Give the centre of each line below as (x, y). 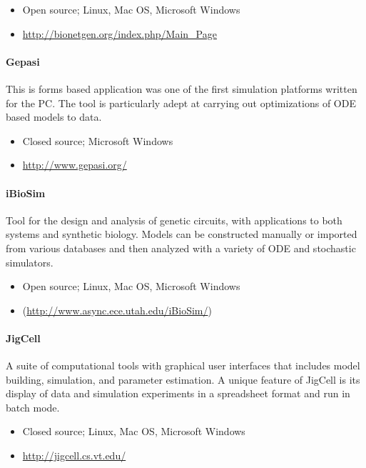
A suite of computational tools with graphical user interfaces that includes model (183, 365)
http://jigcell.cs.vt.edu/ (74, 455)
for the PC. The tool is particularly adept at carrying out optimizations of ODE (181, 103)
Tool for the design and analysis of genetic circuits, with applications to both (174, 220)
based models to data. (54, 117)
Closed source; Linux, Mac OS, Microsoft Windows (134, 431)
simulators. (30, 262)
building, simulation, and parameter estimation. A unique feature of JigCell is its (183, 379)
